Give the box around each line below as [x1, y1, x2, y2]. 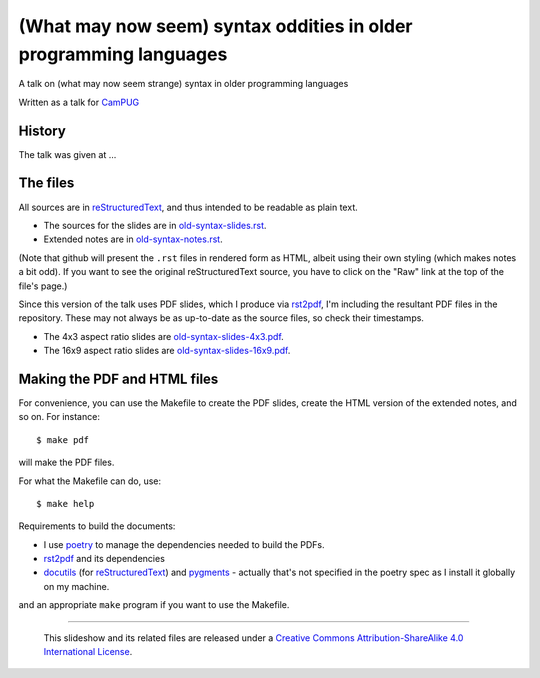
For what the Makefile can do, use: [18, 475, 162, 487]
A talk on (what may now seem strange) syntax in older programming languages [18, 78, 349, 90]
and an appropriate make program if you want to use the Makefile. [18, 599, 290, 611]
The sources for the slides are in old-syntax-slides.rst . [43, 219, 267, 231]
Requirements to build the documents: [18, 520, 176, 532]
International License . [43, 646, 133, 658]
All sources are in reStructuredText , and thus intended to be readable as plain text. [18, 201, 359, 213]
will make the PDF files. [18, 456, 115, 469]
